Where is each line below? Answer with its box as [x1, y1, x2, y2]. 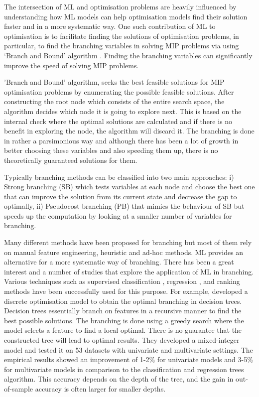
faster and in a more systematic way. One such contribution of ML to [4, 21, 216, 31]
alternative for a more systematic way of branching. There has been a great [4, 257, 234, 267]
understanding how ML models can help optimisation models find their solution [4, 11, 248, 21]
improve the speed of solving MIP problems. [4, 60, 139, 70]
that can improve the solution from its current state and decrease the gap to [4, 191, 237, 201]
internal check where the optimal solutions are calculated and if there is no [4, 116, 233, 126]
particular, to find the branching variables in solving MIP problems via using [4, 40, 239, 51]
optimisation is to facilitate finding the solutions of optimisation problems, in [4, 30, 239, 41]
